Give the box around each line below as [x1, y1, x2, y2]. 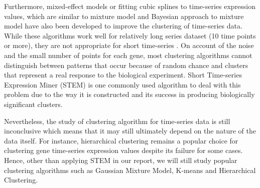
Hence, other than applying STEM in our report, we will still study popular [4, 154, 237, 165]
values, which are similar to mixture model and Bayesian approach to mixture [4, 10, 244, 21]
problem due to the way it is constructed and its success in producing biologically [4, 89, 255, 99]
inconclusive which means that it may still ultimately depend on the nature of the [4, 125, 256, 136]
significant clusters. [4, 98, 63, 109]
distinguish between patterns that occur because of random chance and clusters [4, 59, 248, 70]
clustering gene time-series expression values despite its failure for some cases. [4, 145, 243, 155]
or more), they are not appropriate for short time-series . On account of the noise [4, 40, 254, 50]
